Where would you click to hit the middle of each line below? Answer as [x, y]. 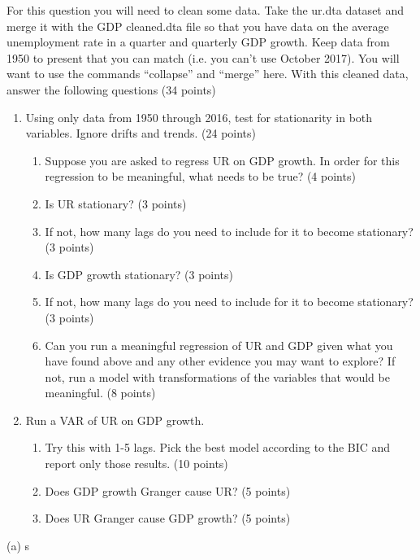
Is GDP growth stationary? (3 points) [139, 274]
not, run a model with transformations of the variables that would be [217, 376]
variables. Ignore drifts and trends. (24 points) [141, 133]
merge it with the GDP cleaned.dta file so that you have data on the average [198, 26]
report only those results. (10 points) [136, 464]
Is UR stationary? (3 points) [116, 203]
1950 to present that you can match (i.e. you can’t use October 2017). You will [203, 57]
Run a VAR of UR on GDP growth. [115, 420]
